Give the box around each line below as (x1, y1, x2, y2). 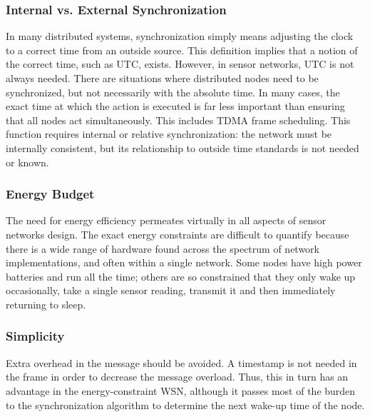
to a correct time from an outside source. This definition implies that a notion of (6, 42, 358, 57)
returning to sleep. (6, 296, 86, 311)
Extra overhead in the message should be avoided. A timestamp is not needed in (6, 355, 357, 370)
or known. (6, 154, 49, 169)
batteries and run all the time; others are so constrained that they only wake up (6, 268, 356, 283)
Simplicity (6, 327, 65, 345)
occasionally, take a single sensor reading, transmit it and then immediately (6, 283, 336, 298)
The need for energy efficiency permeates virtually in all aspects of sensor (6, 213, 327, 228)
